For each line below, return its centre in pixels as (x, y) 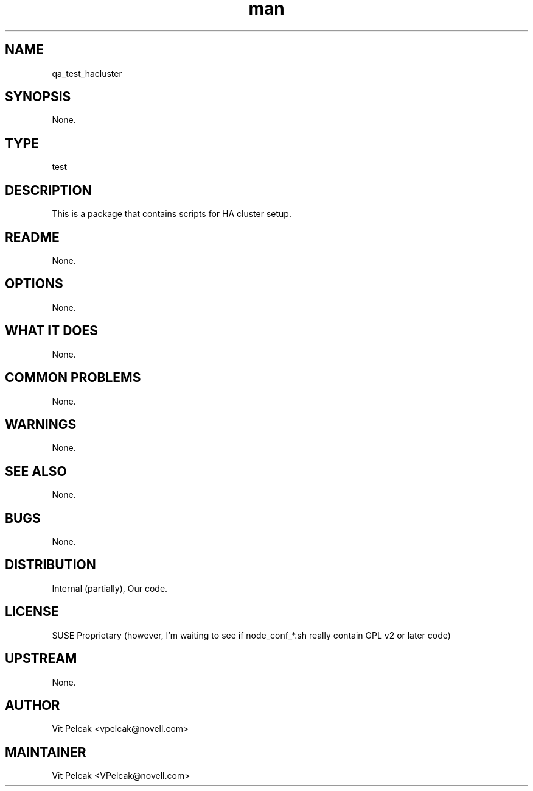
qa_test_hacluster (87, 73)
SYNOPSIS (38, 97)
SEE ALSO (36, 471)
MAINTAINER (46, 752)
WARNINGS (41, 424)
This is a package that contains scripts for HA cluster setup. (172, 214)
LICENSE (32, 612)
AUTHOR (33, 705)
